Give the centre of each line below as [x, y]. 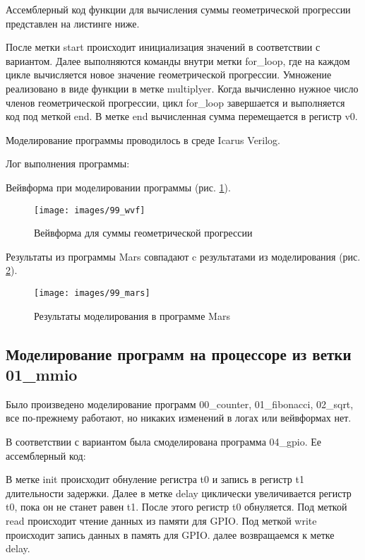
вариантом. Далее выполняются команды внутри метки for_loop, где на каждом [178, 60]
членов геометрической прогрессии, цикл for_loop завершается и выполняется [175, 102]
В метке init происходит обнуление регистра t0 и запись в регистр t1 [155, 479]
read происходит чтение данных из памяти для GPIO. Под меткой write [161, 520]
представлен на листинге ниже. [73, 23]
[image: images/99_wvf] [90, 210]
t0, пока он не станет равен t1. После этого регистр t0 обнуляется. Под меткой [176, 507]
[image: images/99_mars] [92, 293]
